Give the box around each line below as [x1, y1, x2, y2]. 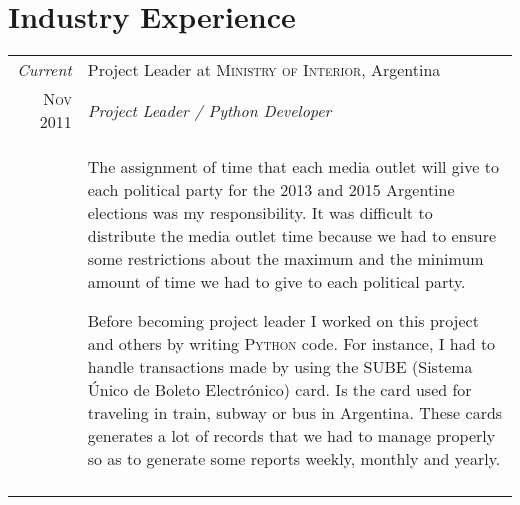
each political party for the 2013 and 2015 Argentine [87, 178, 455, 202]
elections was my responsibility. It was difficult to [87, 201, 433, 225]
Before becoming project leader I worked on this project [87, 309, 479, 333]
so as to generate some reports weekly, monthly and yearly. [87, 447, 501, 471]
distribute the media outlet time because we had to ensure [87, 224, 497, 248]
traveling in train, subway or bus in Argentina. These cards [87, 401, 503, 425]
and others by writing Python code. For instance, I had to [87, 332, 496, 356]
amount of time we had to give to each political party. [87, 270, 466, 294]
